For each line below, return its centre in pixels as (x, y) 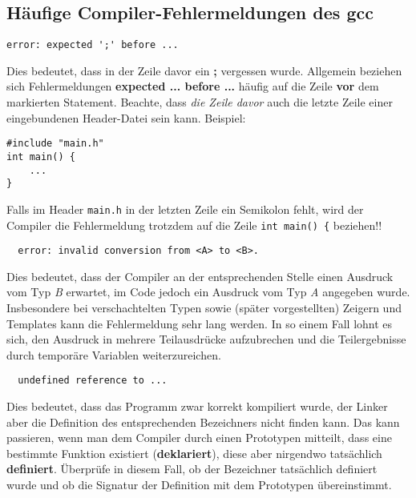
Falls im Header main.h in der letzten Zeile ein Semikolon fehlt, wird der (185, 209)
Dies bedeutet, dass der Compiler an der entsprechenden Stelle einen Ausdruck (200, 276)
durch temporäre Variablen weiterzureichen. (114, 354)
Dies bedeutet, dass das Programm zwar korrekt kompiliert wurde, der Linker (197, 406)
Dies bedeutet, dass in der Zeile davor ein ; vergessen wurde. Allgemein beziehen (204, 70)
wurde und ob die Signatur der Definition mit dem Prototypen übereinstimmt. (199, 485)
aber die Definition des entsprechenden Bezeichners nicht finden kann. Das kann (203, 422)
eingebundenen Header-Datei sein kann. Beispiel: (126, 117)
